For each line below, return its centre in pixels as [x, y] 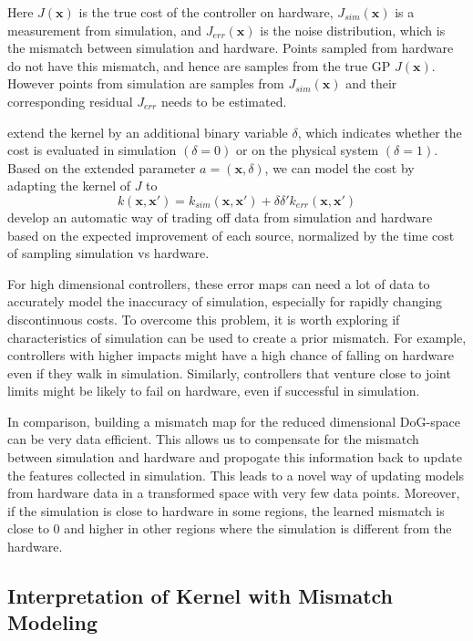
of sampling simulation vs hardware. [108, 253]
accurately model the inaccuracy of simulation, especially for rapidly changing [225, 301]
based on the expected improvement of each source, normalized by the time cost [231, 235]
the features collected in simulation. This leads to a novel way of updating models [236, 475]
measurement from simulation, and [104, 30]
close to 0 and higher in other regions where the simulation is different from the [230, 528]
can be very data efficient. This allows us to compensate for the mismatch [213, 439]
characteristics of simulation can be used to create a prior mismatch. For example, [237, 337]
